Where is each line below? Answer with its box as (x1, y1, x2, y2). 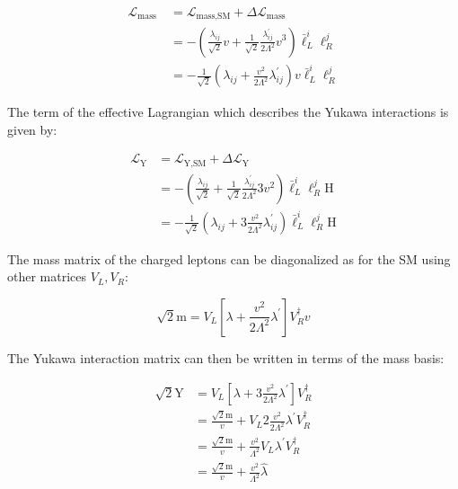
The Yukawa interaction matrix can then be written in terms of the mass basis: (7, 348, 445, 367)
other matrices (7, 267, 87, 286)
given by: (7, 120, 57, 138)
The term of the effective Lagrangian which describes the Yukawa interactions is (7, 102, 449, 121)
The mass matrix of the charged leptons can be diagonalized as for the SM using (7, 249, 451, 268)
